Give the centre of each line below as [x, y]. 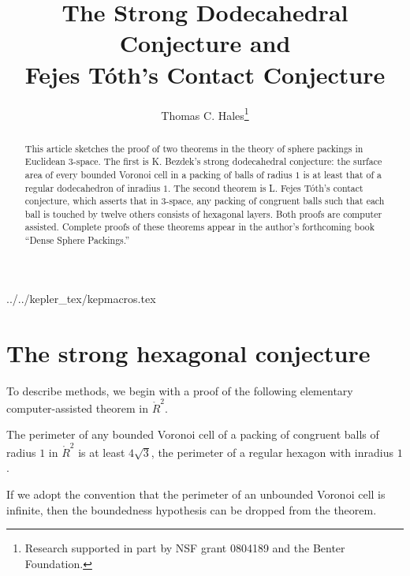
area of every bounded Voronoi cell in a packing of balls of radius [158, 174]
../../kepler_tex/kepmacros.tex [81, 298]
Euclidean [45, 161]
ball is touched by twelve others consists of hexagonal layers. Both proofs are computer [203, 213]
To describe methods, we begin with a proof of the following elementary [180, 390]
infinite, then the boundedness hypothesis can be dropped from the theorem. [192, 509]
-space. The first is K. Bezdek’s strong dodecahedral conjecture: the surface [227, 161]
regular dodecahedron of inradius [93, 187]
